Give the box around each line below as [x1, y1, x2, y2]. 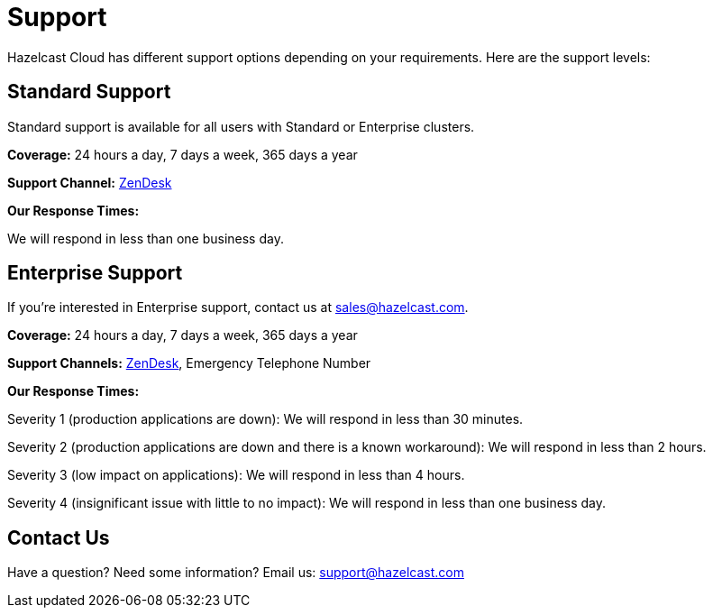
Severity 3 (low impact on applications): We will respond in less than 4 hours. [7, 467, 465, 483]
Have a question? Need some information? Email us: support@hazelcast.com [7, 565, 464, 581]
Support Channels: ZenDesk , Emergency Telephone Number [7, 355, 371, 372]
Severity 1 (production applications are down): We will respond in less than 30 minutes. [7, 411, 524, 427]
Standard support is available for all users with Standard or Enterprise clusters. [7, 118, 475, 134]
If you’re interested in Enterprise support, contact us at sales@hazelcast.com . [7, 299, 469, 316]
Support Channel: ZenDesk [7, 174, 172, 190]
